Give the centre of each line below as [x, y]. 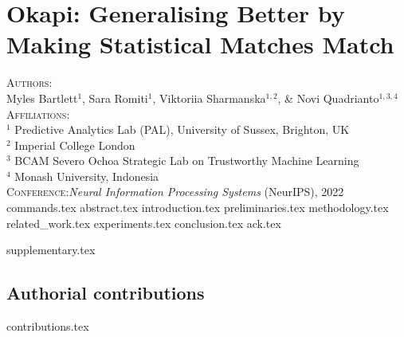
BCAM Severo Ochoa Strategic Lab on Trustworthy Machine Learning [187, 161]
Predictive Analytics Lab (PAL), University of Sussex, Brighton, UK [182, 129]
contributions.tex [48, 326]
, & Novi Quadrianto [328, 98]
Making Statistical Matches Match [200, 44]
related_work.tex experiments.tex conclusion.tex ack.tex [144, 223]
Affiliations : [38, 114]
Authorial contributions [106, 293]
